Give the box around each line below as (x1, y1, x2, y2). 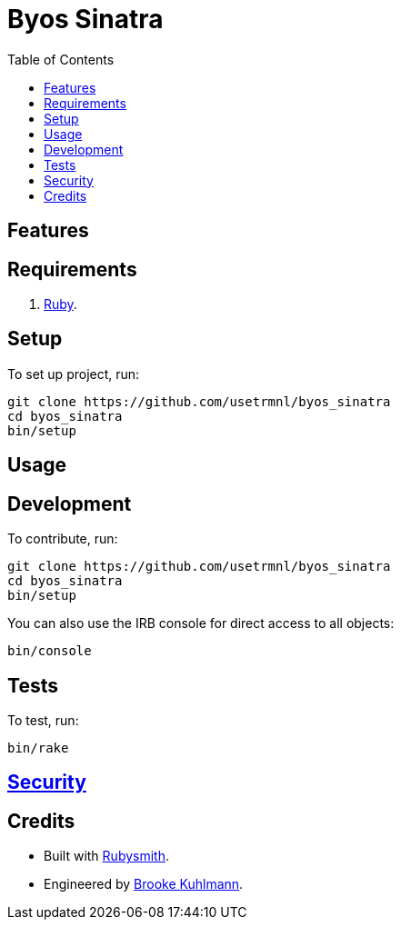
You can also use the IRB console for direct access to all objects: (7, 615, 395, 632)
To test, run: (7, 712, 79, 728)
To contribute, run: (7, 531, 118, 547)
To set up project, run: (7, 365, 140, 382)
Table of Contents (7, 51, 115, 67)
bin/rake (7, 740, 69, 755)
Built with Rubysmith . (44, 848, 169, 864)
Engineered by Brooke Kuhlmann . (44, 876, 244, 892)
